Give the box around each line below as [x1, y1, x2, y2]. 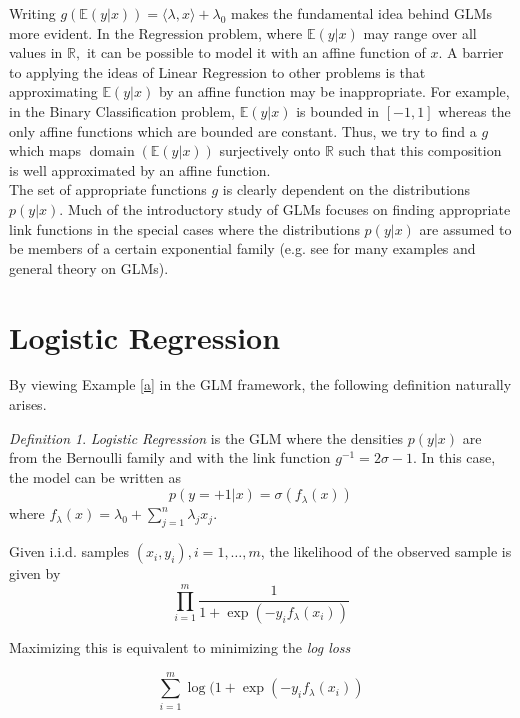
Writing [9, 3, 56, 23]
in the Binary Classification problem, [9, 100, 236, 121]
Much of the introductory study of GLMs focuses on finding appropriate [67, 198, 511, 219]
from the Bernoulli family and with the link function [9, 447, 331, 468]
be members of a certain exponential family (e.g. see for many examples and [9, 238, 476, 259]
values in [9, 42, 63, 63]
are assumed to [419, 218, 512, 239]
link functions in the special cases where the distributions [9, 218, 360, 239]
